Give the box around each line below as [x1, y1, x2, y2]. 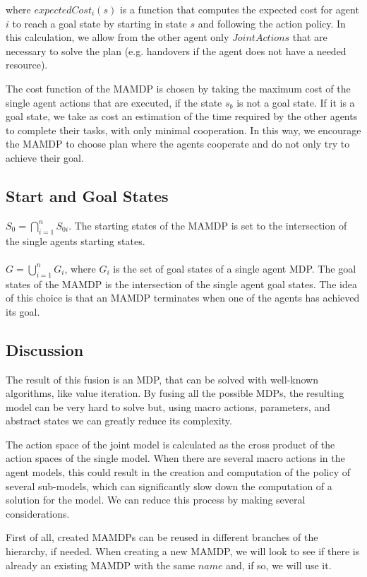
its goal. [6, 304, 40, 319]
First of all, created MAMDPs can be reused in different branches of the [6, 530, 318, 545]
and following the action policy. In [198, 16, 346, 30]
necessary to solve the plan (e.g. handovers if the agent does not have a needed [6, 43, 347, 58]
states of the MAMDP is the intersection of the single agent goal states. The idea [6, 276, 357, 291]
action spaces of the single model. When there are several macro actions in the [6, 451, 345, 465]
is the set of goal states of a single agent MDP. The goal [113, 261, 356, 275]
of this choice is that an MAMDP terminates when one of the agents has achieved [6, 290, 360, 305]
